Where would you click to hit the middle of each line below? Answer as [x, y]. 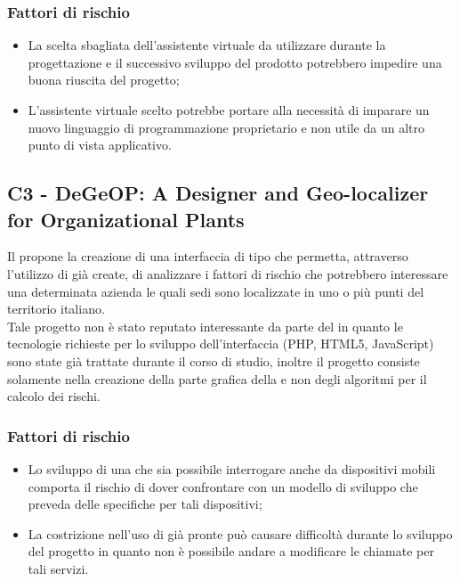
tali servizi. [58, 568]
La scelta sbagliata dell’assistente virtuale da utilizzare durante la [207, 45]
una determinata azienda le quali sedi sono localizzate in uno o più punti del [216, 291]
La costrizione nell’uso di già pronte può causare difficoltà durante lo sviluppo [240, 533]
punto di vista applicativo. [100, 145]
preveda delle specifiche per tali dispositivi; [145, 504]
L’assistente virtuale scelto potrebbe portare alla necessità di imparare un [229, 110]
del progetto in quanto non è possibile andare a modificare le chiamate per [231, 551]
